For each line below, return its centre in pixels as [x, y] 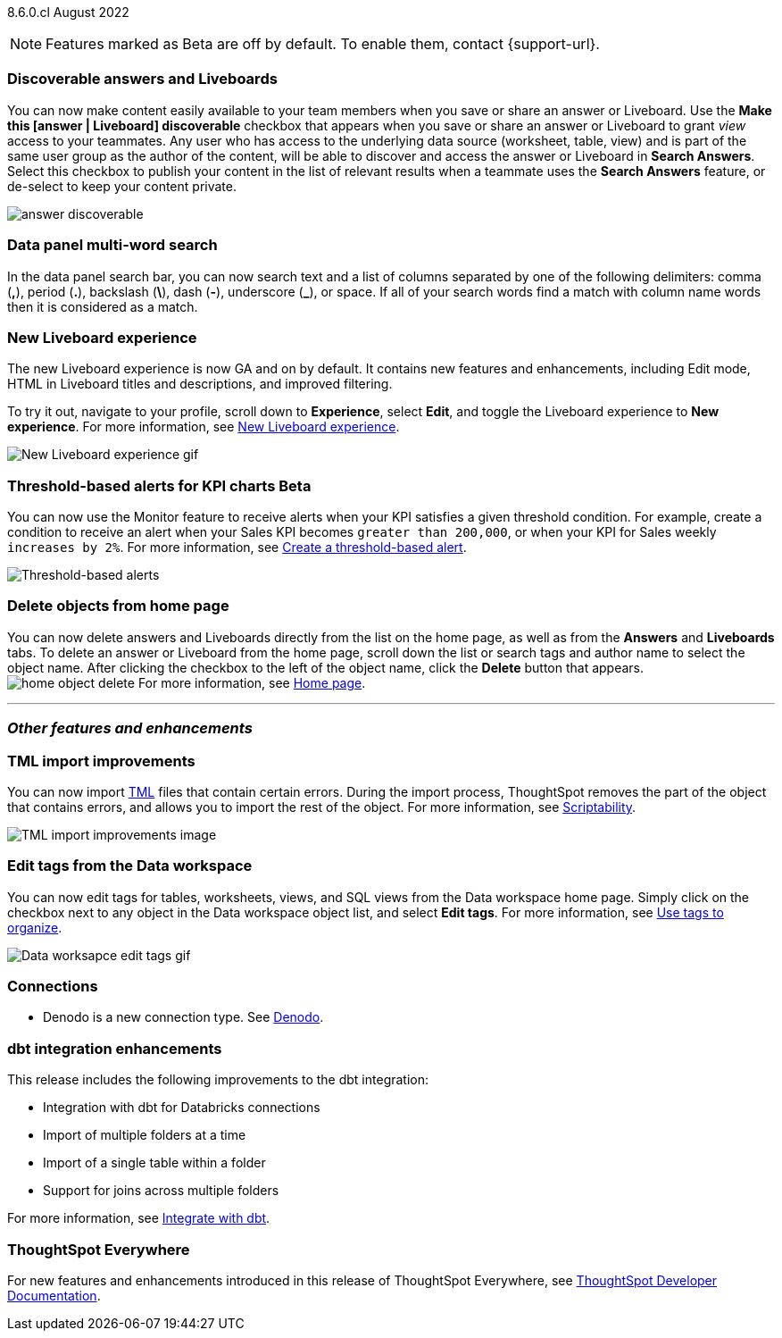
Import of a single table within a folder [154, 1163]
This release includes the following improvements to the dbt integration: [218, 1080]
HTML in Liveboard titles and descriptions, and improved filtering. [200, 384]
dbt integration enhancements [115, 1048]
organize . [35, 927]
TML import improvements [101, 761]
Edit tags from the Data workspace [130, 866]
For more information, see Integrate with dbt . [139, 1218]
